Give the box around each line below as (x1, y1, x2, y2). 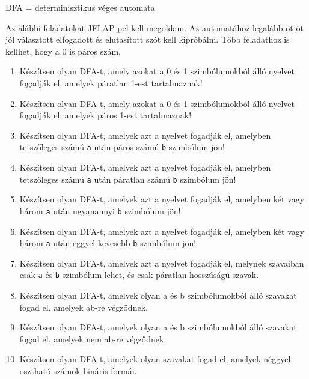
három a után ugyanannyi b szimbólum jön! (19, 204, 181, 217)
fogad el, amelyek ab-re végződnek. (19, 300, 148, 313)
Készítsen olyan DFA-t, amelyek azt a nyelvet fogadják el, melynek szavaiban (19, 256, 304, 269)
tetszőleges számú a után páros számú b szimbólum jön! (19, 141, 225, 153)
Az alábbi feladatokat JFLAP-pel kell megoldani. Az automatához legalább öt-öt (5, 21, 304, 34)
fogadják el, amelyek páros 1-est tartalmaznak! (19, 109, 192, 121)
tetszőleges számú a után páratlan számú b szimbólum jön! (19, 172, 236, 185)
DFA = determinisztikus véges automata (5, 1, 155, 13)
